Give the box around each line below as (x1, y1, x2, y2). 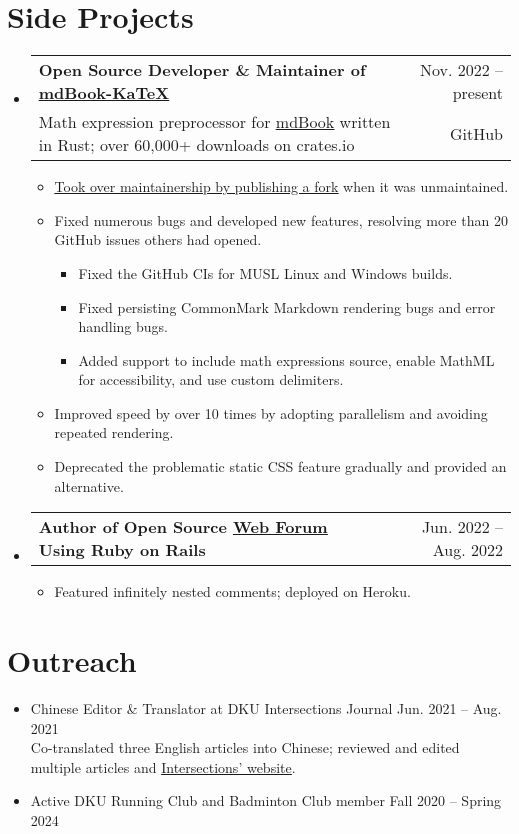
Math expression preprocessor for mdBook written (38, 110, 391, 134)
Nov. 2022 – (419, 58, 503, 82)
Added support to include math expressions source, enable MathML (78, 349, 495, 370)
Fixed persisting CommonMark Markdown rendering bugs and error (78, 296, 496, 317)
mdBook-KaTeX (38, 81, 170, 105)
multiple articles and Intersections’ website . (30, 756, 296, 777)
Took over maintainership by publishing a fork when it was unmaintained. (54, 176, 509, 197)
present (452, 81, 503, 105)
